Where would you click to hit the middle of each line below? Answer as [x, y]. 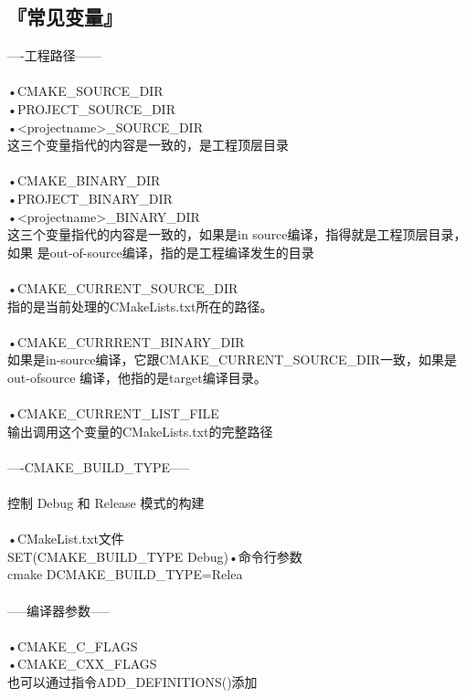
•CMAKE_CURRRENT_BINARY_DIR [126, 341]
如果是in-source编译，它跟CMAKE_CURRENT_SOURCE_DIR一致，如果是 [233, 360]
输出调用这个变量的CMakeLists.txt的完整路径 [140, 431]
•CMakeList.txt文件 [66, 539]
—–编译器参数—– [58, 610]
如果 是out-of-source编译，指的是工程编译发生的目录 [161, 252]
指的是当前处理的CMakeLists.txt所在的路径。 [140, 306]
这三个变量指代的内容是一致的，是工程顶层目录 [148, 145]
